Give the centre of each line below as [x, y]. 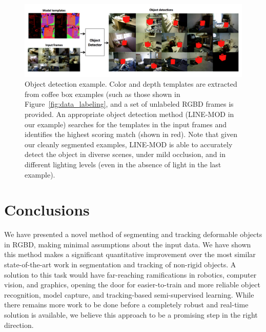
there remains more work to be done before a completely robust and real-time [126, 305]
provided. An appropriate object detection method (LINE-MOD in [129, 114]
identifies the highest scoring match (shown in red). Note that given [131, 134]
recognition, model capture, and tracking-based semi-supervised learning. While [129, 294]
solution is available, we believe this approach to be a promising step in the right [131, 315]
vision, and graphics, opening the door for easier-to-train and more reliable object [132, 285]
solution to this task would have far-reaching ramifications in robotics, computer [130, 274]
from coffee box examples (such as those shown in [103, 94]
